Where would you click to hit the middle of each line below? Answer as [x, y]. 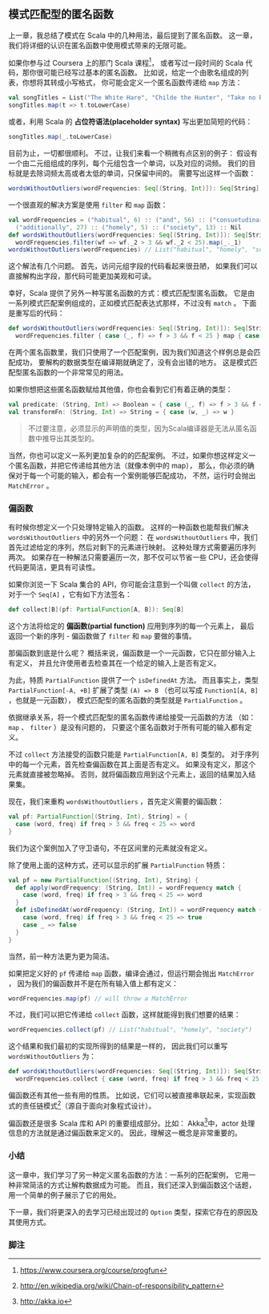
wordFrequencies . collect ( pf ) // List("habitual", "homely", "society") [130, 1030]
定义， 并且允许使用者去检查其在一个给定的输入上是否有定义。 [118, 663]
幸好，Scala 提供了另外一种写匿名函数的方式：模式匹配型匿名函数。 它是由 [132, 293]
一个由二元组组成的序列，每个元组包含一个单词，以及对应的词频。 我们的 [128, 164]
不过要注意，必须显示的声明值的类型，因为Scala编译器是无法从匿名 [139, 428]
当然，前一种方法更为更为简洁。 [61, 956]
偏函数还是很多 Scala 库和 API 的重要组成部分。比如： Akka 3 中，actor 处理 [132, 1122]
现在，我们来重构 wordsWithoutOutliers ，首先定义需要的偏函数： [116, 801]
